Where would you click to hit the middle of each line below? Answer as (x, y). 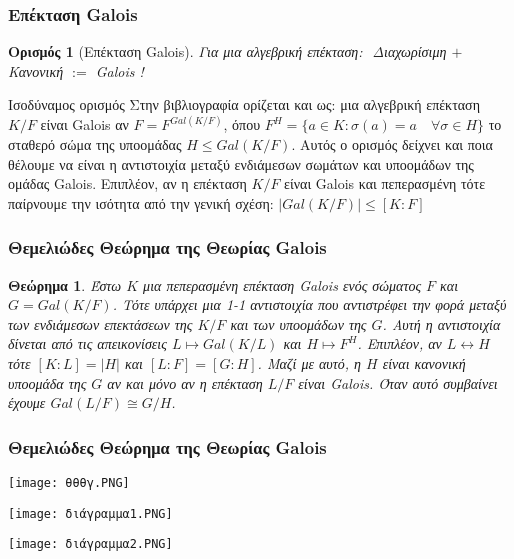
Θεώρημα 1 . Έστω (65, 284)
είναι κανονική (424, 363)
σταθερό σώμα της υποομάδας (95, 144)
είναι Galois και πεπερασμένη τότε (385, 183)
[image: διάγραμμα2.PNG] (90, 544)
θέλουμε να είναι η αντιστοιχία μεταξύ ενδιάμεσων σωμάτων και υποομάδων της (241, 163)
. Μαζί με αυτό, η (309, 363)
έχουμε (27, 402)
